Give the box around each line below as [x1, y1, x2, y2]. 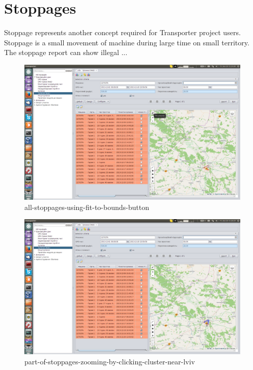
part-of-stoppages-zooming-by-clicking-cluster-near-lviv [24, 356, 195, 366]
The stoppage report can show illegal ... [4, 47, 128, 58]
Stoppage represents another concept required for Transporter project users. [4, 27, 241, 38]
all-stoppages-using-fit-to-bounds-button [24, 201, 149, 212]
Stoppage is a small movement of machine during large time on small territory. [4, 37, 249, 47]
